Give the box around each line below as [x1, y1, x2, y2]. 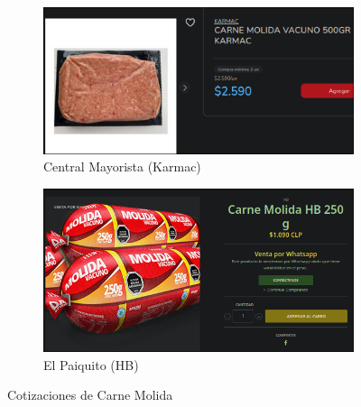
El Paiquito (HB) [43, 355, 139, 374]
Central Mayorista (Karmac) [43, 157, 201, 176]
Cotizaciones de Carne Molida [7, 385, 173, 404]
